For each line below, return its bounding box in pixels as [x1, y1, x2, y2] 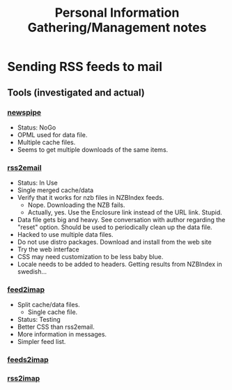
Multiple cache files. [17, 138, 76, 146]
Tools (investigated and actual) [7, 86, 145, 98]
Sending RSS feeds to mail [7, 59, 162, 75]
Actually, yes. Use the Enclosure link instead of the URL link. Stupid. [27, 208, 223, 217]
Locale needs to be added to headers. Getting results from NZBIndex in [17, 260, 223, 269]
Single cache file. [27, 308, 78, 316]
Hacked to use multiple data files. [17, 231, 114, 239]
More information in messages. [17, 330, 107, 338]
